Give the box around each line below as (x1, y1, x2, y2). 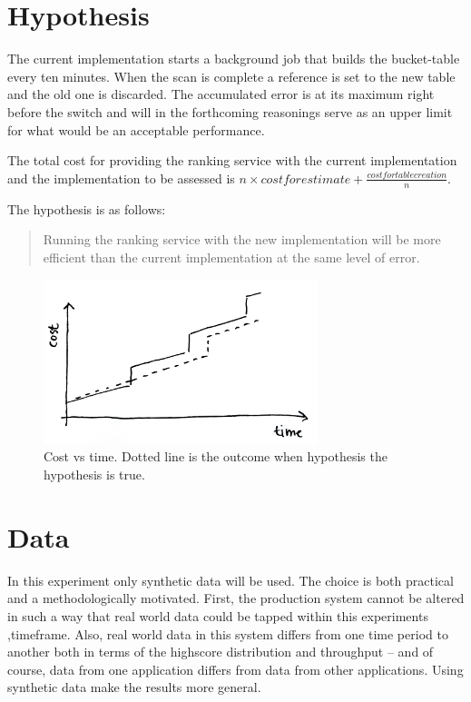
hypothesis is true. (44, 465, 145, 484)
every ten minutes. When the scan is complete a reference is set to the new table (7, 66, 456, 85)
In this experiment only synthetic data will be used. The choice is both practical (7, 570, 454, 589)
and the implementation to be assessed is (7, 168, 235, 187)
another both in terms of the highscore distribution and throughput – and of (7, 642, 434, 661)
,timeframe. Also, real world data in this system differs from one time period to (7, 624, 448, 643)
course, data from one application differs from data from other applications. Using (7, 659, 464, 678)
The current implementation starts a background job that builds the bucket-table (7, 49, 460, 68)
